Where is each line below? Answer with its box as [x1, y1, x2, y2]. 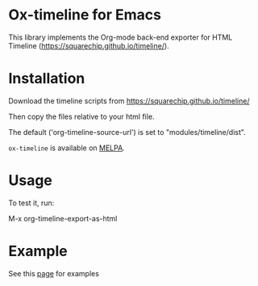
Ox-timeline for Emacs [8, 6, 161, 24]
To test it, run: [8, 198, 55, 208]
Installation [8, 69, 85, 88]
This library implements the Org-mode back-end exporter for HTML [8, 32, 233, 42]
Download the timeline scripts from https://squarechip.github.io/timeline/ [8, 95, 250, 106]
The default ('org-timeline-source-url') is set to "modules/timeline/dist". [8, 127, 246, 137]
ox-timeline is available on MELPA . [8, 143, 125, 153]
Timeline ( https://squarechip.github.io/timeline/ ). [8, 40, 169, 50]
